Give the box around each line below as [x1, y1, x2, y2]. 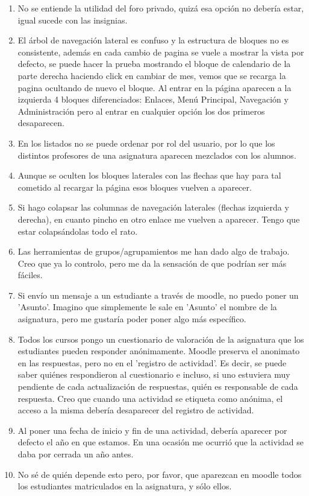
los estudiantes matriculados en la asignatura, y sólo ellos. [17, 480, 232, 492]
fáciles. [17, 269, 43, 281]
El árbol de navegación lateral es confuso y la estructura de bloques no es [17, 34, 289, 46]
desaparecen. [17, 116, 64, 129]
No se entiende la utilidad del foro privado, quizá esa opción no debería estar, [17, 2, 304, 14]
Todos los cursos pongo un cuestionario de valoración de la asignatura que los [17, 332, 304, 345]
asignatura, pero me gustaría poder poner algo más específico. [17, 313, 246, 325]
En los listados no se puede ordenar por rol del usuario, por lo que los [17, 136, 275, 149]
